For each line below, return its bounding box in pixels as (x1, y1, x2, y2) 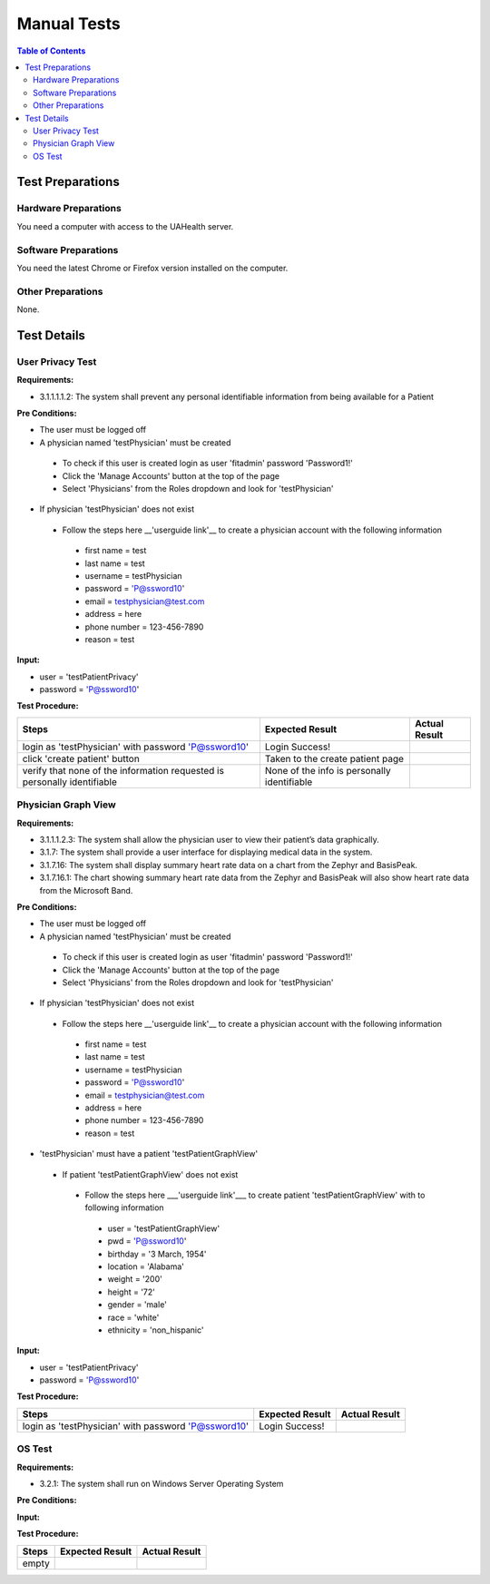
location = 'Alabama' (107, 1261, 185, 1272)
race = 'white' (107, 1312, 160, 1323)
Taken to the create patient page (264, 752, 404, 765)
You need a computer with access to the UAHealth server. (16, 220, 234, 231)
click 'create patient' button (22, 752, 140, 765)
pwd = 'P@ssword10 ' (107, 1236, 187, 1247)
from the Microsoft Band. (39, 885, 133, 895)
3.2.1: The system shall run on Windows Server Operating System (39, 1478, 284, 1489)
